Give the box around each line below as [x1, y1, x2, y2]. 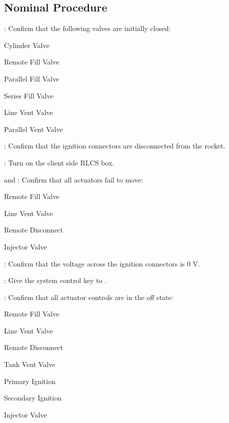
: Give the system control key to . [4, 275, 107, 285]
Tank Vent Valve [4, 359, 55, 369]
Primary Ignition [4, 375, 55, 386]
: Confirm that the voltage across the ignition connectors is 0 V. [4, 258, 200, 268]
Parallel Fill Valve [4, 73, 59, 83]
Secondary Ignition [4, 392, 62, 403]
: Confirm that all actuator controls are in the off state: [4, 291, 173, 302]
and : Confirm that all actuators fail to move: [4, 174, 143, 184]
